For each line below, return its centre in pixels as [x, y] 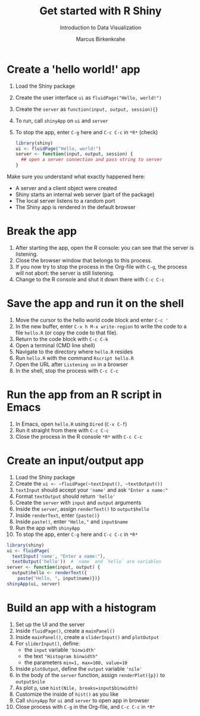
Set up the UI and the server [50, 624]
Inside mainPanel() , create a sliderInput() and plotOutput [87, 637]
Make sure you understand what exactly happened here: [76, 176]
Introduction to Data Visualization [101, 27]
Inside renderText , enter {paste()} [57, 515]
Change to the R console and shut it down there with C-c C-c [90, 279]
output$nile [30, 682]
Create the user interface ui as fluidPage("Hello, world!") [89, 97]
